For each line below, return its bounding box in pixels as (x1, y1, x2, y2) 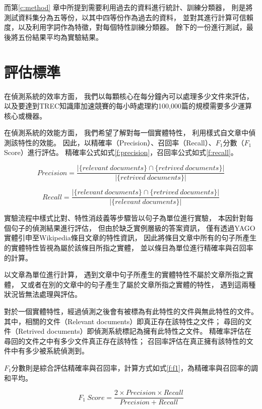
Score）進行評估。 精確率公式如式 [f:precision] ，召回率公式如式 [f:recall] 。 (4, 147, 238, 158)
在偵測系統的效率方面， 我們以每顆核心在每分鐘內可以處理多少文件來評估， (4, 90, 253, 101)
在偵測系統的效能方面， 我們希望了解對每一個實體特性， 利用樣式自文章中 (4, 127, 249, 138)
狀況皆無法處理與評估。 (4, 289, 82, 299)
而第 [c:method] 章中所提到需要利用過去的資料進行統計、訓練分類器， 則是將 (4, 2, 253, 12)
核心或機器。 (4, 110, 46, 121)
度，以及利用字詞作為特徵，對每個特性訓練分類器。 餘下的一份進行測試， (4, 22, 246, 32)
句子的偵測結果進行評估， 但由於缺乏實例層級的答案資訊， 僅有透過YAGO (11, 222, 255, 233)
